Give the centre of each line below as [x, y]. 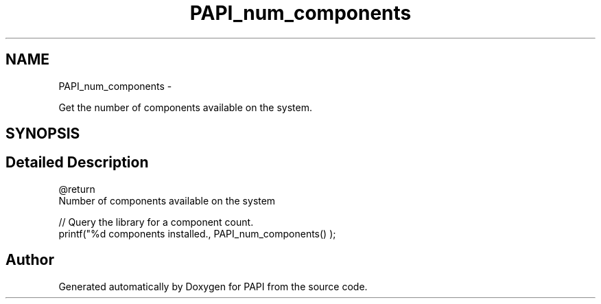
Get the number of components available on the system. [185, 107]
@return [77, 189]
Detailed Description [77, 163]
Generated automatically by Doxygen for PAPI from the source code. [213, 286]
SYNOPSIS [43, 134]
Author [30, 260]
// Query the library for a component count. [156, 222]
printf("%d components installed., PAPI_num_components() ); [197, 233]
